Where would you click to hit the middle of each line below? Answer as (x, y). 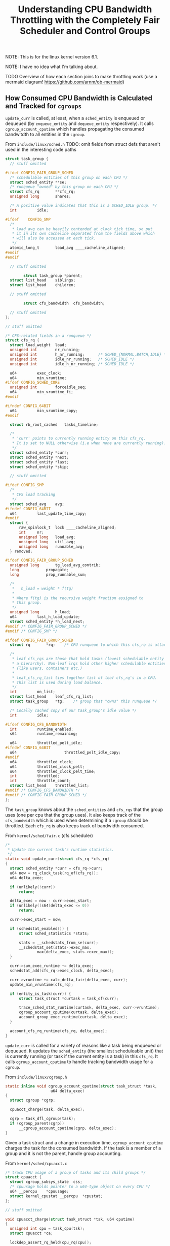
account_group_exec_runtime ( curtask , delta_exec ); (73, 1017)
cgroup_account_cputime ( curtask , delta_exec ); (69, 1012)
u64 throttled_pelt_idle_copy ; (66, 753)
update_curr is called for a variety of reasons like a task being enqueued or (83, 1045)
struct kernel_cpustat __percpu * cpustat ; (56, 1196)
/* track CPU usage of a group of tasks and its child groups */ (75, 1172)
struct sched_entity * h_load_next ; (47, 621)
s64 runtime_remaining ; (44, 734)
